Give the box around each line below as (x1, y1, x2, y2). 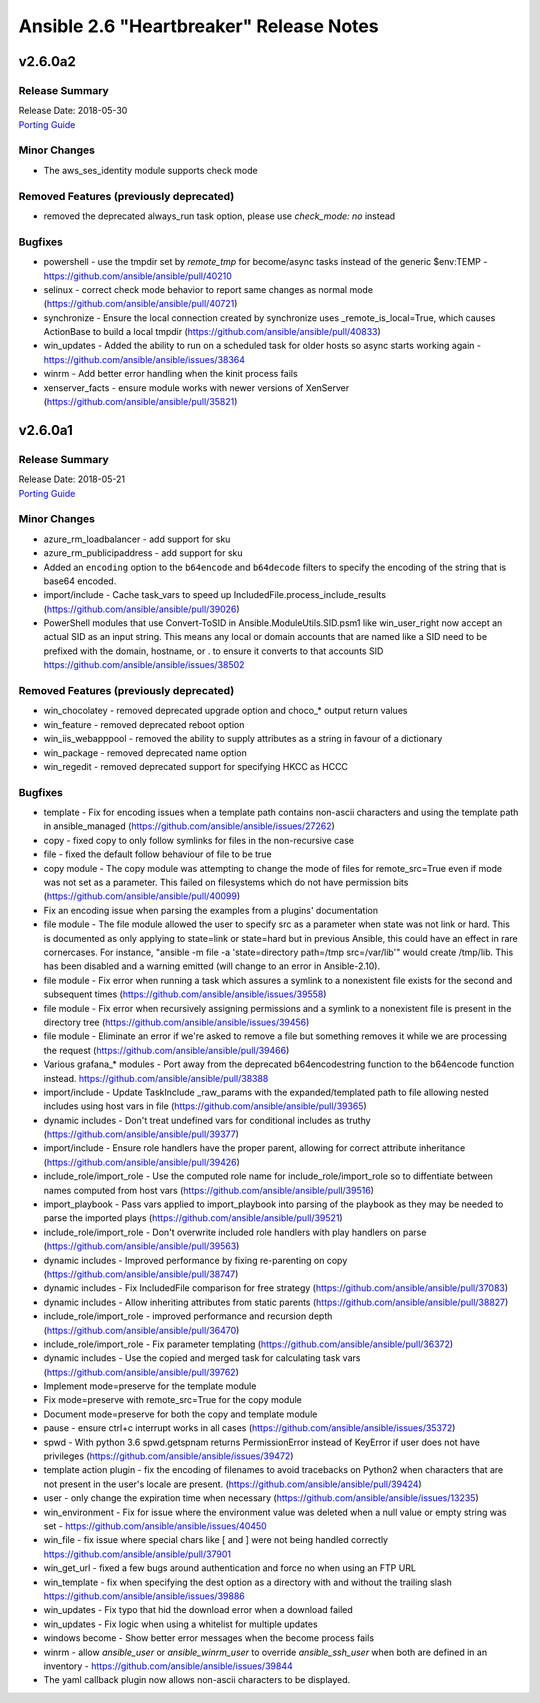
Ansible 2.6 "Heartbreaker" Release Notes (18, 15, 379, 37)
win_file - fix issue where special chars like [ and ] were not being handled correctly (43, 1534, 389, 1546)
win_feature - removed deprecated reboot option (43, 718, 245, 730)
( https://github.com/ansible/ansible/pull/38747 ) (43, 1268, 239, 1280)
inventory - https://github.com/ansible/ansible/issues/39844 (43, 1660, 294, 1672)
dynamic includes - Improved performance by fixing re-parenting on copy (43, 1254, 348, 1266)
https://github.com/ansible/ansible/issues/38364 (43, 353, 245, 365)
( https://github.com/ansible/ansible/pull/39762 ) (43, 1366, 239, 1378)
